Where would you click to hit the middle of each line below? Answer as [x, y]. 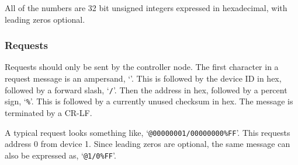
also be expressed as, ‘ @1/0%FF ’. [60, 155]
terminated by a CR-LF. [48, 112]
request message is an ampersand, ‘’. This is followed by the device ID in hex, [143, 78]
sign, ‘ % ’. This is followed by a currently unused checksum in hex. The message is [149, 101]
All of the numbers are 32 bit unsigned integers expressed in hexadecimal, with [146, 8]
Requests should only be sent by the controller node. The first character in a [142, 67]
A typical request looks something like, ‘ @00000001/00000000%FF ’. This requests [148, 132]
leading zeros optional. [45, 19]
